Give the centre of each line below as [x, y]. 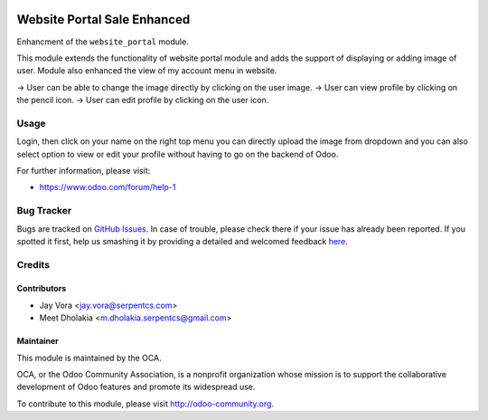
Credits [33, 264]
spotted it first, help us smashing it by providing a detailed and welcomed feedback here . [182, 241]
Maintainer [38, 341]
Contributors [42, 289]
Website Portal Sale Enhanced [103, 19]
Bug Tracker [44, 211]
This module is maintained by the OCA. [89, 358]
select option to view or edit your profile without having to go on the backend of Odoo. [178, 154]
